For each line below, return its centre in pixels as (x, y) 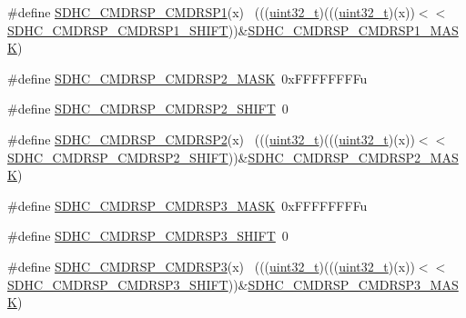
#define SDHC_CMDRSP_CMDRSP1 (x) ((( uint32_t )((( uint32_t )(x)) (211, 12)
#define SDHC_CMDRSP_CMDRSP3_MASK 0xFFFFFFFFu (187, 205)
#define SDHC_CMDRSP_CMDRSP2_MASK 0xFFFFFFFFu (187, 78)
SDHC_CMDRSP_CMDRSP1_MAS (353, 30)
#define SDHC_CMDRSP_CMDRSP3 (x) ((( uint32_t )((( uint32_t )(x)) (211, 266)
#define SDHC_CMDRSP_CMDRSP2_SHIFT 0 (148, 109)
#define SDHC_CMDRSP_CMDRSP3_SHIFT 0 (148, 236)
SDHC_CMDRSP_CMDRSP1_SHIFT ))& (128, 30)
